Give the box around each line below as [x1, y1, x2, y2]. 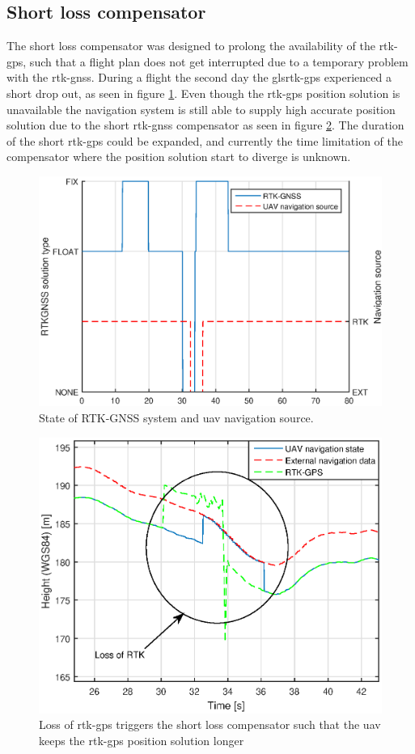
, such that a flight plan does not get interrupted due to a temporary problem [23, 53, 409, 70]
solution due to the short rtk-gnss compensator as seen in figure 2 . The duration [6, 116, 404, 133]
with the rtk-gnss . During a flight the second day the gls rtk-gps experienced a [6, 69, 392, 86]
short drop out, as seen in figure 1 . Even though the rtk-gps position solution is [6, 84, 400, 101]
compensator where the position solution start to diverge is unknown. [6, 148, 351, 165]
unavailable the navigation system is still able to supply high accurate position [6, 100, 396, 117]
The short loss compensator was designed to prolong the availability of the [6, 37, 375, 54]
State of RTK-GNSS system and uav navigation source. [39, 409, 314, 426]
